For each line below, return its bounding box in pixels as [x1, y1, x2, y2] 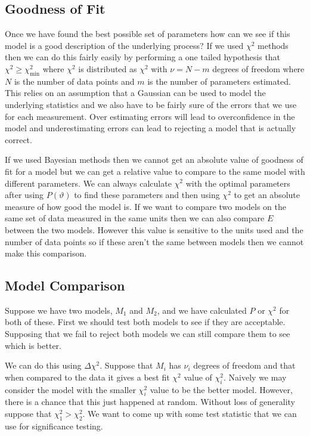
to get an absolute [234, 188, 300, 201]
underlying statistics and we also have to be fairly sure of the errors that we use [5, 98, 297, 110]
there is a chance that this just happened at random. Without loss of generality [5, 395, 296, 408]
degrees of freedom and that [193, 359, 296, 372]
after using [5, 188, 44, 201]
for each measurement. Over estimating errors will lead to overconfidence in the [5, 110, 295, 122]
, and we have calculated [157, 304, 247, 316]
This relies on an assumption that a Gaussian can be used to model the [5, 86, 266, 99]
